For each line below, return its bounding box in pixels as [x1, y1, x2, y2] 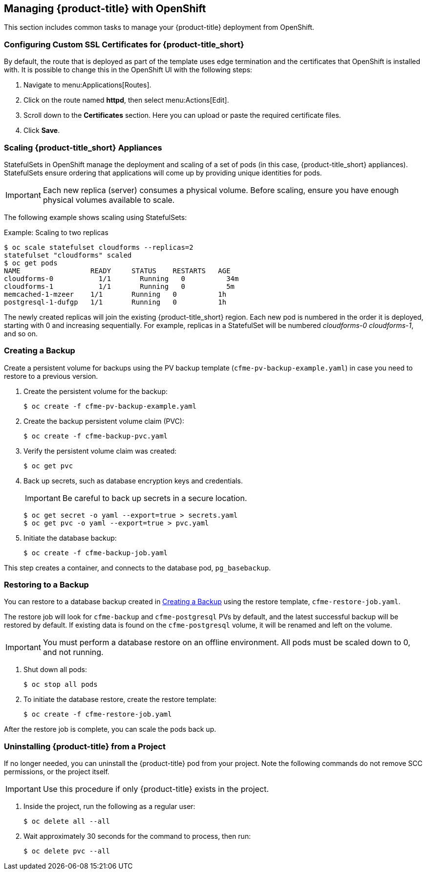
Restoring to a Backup [4, 580, 89, 590]
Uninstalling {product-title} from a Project [4, 741, 166, 751]
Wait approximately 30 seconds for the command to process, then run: [23, 832, 251, 841]
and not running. [43, 647, 104, 657]
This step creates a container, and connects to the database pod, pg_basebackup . [4, 563, 271, 572]
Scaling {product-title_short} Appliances [4, 142, 162, 153]
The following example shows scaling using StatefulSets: [4, 213, 187, 221]
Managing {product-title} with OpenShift [4, 2, 206, 15]
